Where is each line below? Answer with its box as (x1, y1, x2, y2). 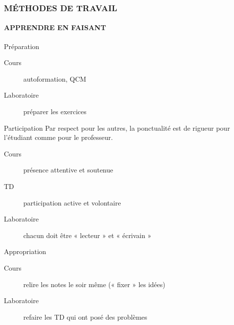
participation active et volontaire (23, 197, 121, 207)
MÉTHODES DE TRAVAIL (4, 1, 117, 14)
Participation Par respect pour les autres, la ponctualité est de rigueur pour (4, 122, 230, 133)
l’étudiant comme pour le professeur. (4, 132, 113, 142)
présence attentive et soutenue (23, 165, 113, 175)
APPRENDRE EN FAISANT (4, 22, 106, 33)
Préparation (4, 41, 39, 51)
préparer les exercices (23, 106, 87, 117)
